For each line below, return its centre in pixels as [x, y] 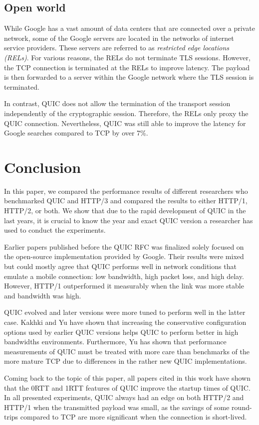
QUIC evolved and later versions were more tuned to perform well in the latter [125, 312]
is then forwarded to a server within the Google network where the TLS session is [129, 77]
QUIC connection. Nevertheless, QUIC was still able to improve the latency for [125, 123]
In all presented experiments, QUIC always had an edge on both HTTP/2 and [124, 397]
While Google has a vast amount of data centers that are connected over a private [129, 28]
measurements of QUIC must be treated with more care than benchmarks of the [127, 351]
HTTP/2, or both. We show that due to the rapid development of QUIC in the [125, 211]
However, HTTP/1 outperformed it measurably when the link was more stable [124, 286]
